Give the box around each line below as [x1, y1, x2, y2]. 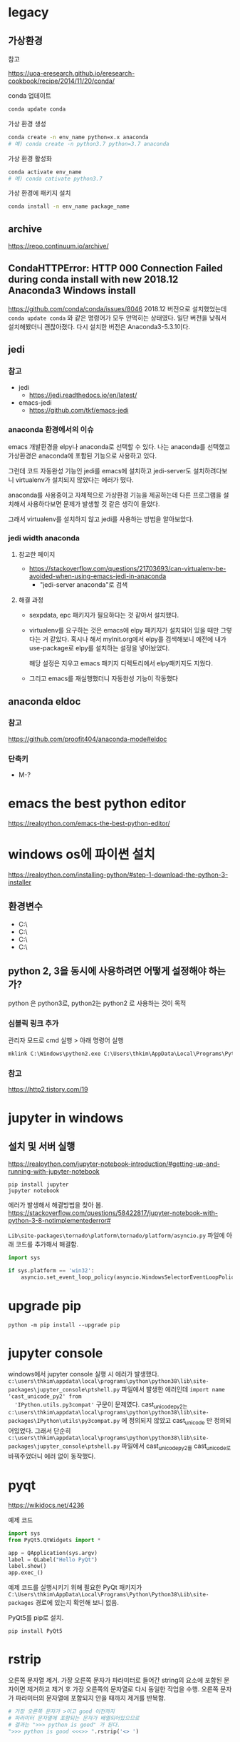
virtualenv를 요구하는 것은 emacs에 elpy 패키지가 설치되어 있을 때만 [28, 626, 219, 635]
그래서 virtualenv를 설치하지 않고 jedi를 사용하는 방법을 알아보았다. [8, 515, 194, 523]
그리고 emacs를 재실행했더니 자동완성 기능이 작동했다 [28, 674, 179, 683]
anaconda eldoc [8, 695, 81, 708]
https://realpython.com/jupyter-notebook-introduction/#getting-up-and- [8, 1159, 220, 1168]
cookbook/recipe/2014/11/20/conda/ [8, 76, 115, 85]
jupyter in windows [8, 1110, 124, 1127]
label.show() [8, 1563, 47, 1570]
